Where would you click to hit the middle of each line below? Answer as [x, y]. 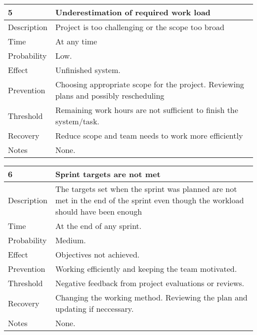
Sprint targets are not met [108, 174]
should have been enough [99, 211]
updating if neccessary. [94, 309]
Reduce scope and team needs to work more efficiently [149, 135]
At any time [76, 41]
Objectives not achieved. [97, 254]
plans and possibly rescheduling [110, 95]
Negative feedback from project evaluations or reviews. [150, 283]
